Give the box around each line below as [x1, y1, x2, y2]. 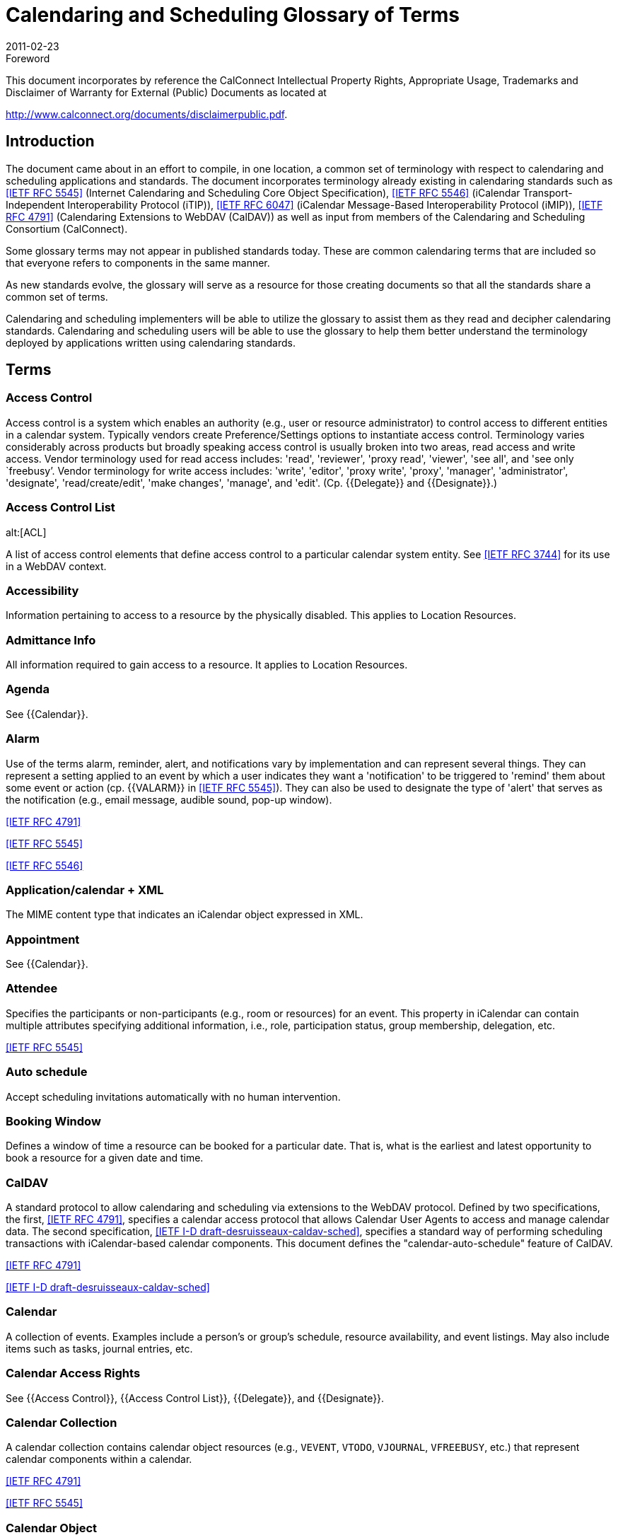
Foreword [6, 52, 50, 64]
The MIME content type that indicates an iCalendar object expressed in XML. [6, 908, 363, 921]
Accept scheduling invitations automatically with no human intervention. [6, 1090, 341, 1103]
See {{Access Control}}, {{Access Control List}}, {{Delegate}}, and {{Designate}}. [6, 1391, 385, 1404]
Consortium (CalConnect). [6, 222, 128, 235]
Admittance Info [6, 632, 96, 647]
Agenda [6, 682, 49, 697]
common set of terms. [6, 290, 108, 303]
